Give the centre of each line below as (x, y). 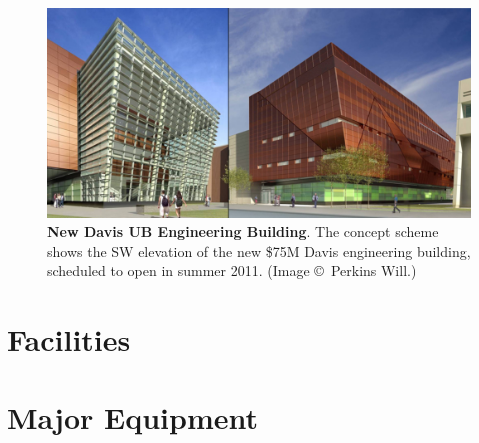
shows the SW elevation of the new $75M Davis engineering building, (259, 250)
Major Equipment (133, 417)
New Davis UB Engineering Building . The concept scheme (243, 231)
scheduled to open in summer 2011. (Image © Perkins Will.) (232, 270)
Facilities (69, 339)
